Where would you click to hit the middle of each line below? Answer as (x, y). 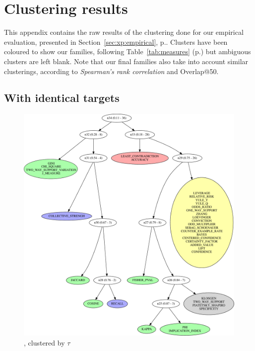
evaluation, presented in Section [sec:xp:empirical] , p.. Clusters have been (116, 42)
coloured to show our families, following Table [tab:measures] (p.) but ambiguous (127, 51)
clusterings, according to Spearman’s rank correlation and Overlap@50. (111, 71)
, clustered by (44, 342)
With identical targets (62, 98)
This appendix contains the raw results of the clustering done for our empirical (124, 32)
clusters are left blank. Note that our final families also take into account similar (126, 61)
